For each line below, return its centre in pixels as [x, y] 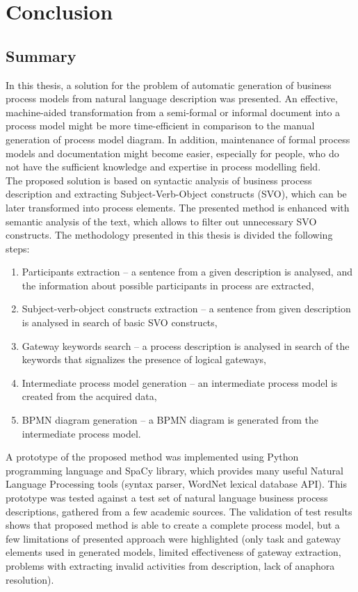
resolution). [30, 579]
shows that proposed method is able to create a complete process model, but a [173, 525]
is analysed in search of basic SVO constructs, [120, 322]
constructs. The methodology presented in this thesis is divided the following [169, 235]
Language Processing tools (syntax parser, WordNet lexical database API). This [176, 484]
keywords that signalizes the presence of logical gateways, [144, 359]
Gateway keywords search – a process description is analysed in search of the [186, 345]
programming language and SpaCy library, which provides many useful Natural [174, 470]
